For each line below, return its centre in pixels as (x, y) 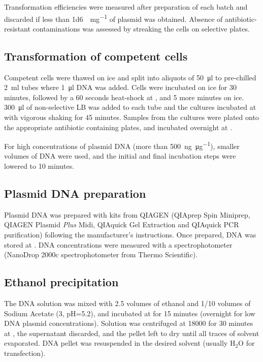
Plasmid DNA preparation (75, 193)
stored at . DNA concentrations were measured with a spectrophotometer (118, 244)
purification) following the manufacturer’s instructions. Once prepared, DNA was (130, 235)
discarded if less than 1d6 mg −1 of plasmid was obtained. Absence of (113, 18)
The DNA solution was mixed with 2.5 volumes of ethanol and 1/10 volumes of (127, 303)
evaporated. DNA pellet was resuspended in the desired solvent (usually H (120, 343)
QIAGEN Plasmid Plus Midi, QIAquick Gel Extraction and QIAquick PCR (122, 224)
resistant (17, 28)
